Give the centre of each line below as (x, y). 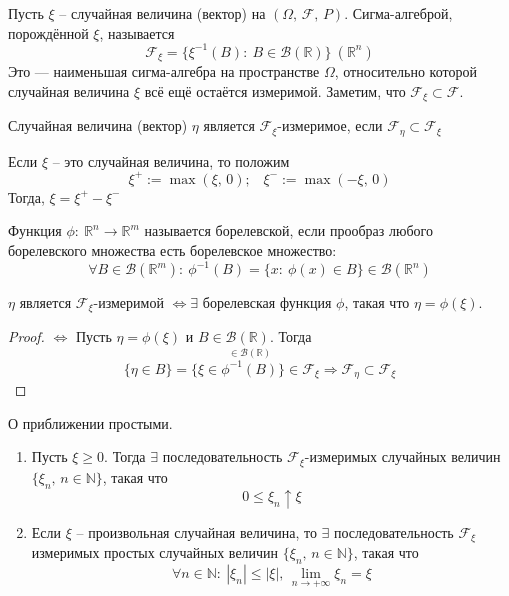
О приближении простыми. (90, 422)
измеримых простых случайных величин (155, 552)
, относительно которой (405, 71)
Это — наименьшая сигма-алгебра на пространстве (164, 71)
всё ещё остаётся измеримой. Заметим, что (275, 90)
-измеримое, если (330, 125)
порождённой (48, 32)
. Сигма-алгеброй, (398, 13)
